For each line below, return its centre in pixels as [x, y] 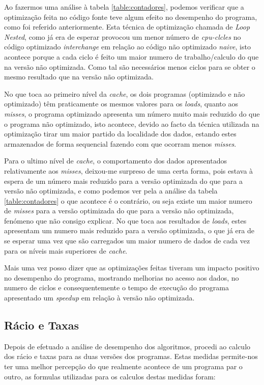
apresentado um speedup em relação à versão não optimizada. [99, 298]
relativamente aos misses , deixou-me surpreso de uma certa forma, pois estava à [129, 170]
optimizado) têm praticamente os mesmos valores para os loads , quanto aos [121, 104]
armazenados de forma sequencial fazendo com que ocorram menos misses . [120, 143]
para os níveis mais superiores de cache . [66, 250]
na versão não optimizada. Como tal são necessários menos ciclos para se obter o [130, 66]
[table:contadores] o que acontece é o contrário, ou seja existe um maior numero [128, 200]
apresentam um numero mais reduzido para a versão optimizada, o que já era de [129, 230]
